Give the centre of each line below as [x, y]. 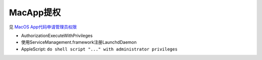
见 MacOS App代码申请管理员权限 [43, 27]
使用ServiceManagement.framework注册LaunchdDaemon [79, 42]
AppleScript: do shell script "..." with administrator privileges [99, 49]
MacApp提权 [35, 12]
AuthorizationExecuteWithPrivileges [57, 36]
